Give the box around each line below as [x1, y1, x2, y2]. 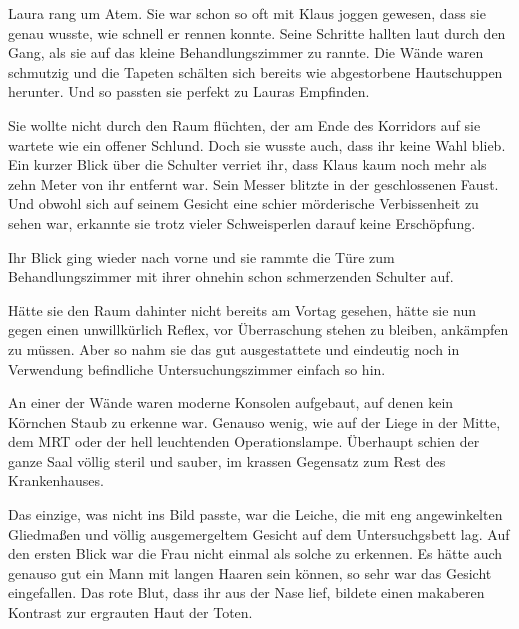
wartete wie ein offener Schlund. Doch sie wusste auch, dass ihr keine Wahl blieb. [8, 134, 506, 155]
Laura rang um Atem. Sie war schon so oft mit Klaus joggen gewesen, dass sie [8, 3, 486, 23]
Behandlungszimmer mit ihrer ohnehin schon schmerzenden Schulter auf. [8, 266, 454, 287]
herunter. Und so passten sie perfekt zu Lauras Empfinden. [8, 81, 370, 102]
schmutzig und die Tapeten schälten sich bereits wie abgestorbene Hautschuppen [8, 61, 503, 82]
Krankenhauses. [8, 470, 104, 491]
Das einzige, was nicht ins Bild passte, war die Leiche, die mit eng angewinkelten [8, 504, 503, 525]
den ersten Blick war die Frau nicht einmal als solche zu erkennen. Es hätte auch [8, 543, 503, 564]
